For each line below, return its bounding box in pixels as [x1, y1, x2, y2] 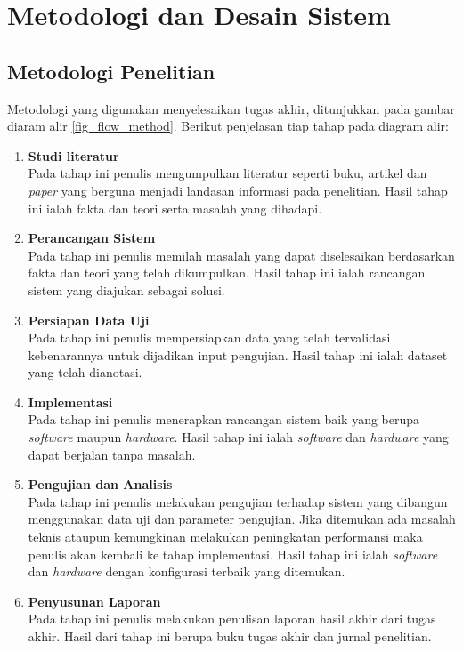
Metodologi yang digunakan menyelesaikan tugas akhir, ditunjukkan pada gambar [7, 99, 455, 117]
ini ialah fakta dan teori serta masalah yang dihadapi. [28, 198, 322, 217]
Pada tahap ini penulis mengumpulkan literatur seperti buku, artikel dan [28, 164, 427, 182]
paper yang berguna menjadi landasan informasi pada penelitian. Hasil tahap [28, 181, 448, 199]
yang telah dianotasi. [28, 363, 142, 382]
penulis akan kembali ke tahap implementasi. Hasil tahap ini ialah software [28, 544, 438, 563]
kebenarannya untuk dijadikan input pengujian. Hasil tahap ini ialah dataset [28, 345, 448, 364]
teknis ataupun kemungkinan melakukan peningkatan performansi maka [28, 527, 423, 546]
